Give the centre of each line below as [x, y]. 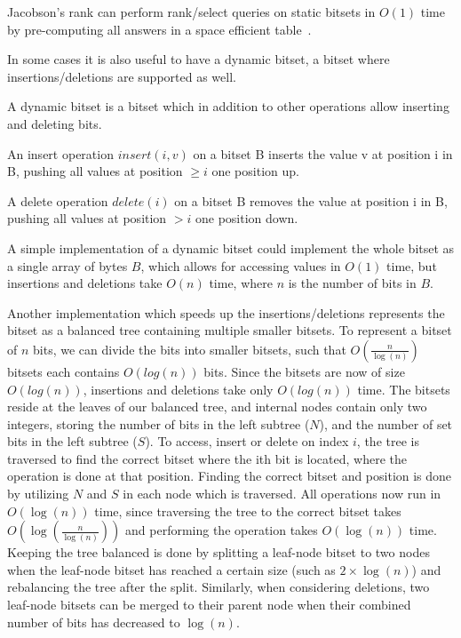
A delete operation [58, 200]
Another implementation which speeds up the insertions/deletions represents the [226, 312]
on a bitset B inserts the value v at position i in [323, 153]
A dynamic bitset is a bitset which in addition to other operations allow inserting [228, 106]
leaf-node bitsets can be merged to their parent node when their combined [209, 605]
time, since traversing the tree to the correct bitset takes [248, 510]
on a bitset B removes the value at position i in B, [311, 200]
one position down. [246, 218]
